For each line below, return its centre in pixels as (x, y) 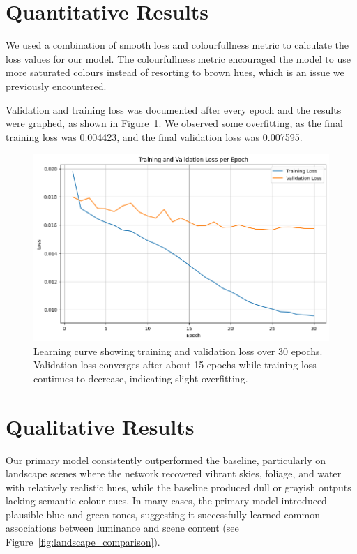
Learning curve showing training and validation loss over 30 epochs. (178, 351)
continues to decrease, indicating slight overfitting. (141, 378)
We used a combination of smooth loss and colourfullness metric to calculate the (177, 45)
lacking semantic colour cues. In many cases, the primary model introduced (166, 501)
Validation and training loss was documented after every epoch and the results (174, 109)
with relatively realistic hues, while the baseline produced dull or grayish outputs (178, 487)
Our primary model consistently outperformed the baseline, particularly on (166, 459)
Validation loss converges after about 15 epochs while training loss (175, 365)
